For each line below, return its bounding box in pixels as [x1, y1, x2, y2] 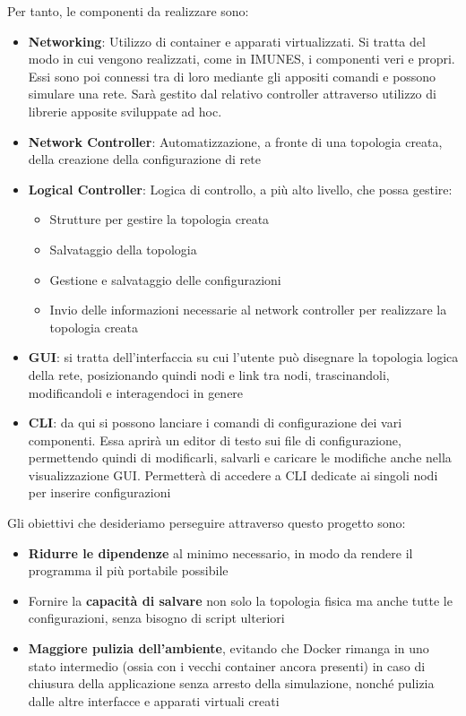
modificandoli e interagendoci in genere [28, 383, 244, 401]
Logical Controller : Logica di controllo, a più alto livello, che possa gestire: [28, 179, 453, 198]
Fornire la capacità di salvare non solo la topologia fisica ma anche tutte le [28, 591, 453, 609]
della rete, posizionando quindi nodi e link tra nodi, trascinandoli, [28, 365, 390, 384]
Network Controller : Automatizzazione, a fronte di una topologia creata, [28, 132, 443, 151]
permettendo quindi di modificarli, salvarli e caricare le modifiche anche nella [28, 448, 452, 467]
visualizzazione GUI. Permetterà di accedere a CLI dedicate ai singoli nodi [28, 465, 438, 484]
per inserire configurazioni [28, 483, 171, 502]
